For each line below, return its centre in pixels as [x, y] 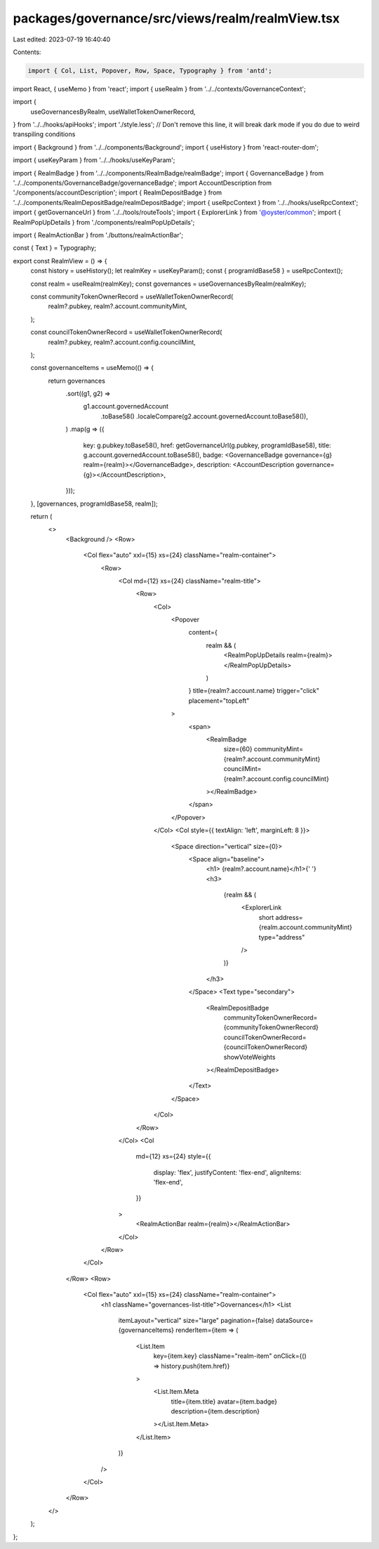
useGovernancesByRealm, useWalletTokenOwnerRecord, [113, 112]
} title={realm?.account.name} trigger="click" [254, 691]
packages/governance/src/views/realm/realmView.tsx [177, 18]
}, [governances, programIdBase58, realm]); [94, 503]
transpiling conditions [44, 134]
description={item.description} [215, 1411]
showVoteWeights [250, 1057]
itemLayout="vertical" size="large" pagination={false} [197, 1320]
